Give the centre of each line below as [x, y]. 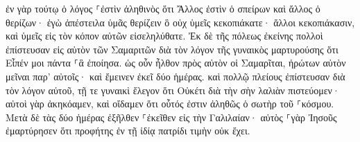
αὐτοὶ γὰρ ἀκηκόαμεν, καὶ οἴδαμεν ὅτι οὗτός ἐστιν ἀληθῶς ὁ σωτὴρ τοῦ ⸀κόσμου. [170, 104]
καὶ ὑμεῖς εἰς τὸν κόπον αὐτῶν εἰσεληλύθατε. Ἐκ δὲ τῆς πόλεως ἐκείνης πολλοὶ [164, 36]
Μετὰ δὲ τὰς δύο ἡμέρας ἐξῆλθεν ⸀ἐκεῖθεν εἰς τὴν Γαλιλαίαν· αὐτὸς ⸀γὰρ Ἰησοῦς [171, 117]
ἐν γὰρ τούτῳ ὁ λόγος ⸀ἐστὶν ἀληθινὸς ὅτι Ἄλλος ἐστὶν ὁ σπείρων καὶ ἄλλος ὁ [163, 8]
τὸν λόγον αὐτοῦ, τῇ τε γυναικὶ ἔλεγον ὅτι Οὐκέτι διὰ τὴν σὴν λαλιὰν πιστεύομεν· [173, 90]
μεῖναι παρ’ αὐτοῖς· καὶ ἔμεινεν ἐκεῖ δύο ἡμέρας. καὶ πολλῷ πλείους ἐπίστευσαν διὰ [175, 76]
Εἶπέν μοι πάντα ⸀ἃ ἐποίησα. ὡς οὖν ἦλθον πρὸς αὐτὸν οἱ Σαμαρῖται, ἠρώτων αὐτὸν [176, 63]
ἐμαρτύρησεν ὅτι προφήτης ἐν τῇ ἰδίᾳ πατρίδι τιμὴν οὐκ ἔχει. [128, 131]
